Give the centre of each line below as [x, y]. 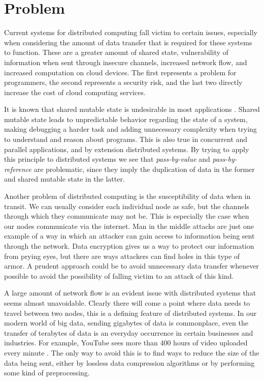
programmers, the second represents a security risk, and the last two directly [123, 82]
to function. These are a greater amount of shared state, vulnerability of [116, 52]
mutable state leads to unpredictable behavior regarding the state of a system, [126, 119]
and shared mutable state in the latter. [64, 179]
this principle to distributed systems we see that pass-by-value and [107, 159]
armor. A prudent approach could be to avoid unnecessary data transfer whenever [131, 266]
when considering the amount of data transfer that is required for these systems [128, 42]
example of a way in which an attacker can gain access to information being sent [129, 236]
